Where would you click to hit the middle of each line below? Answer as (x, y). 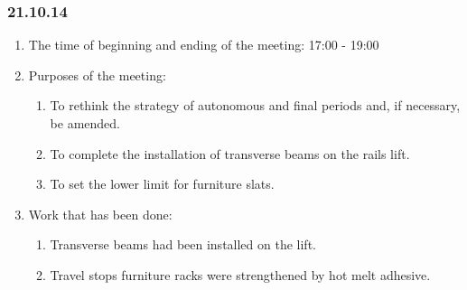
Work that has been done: (100, 214)
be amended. (85, 123)
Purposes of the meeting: (97, 75)
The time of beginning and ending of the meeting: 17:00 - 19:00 (204, 45)
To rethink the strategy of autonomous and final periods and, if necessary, (255, 105)
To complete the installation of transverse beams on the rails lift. (230, 153)
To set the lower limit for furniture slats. (162, 184)
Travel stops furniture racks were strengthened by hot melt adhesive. (240, 274)
